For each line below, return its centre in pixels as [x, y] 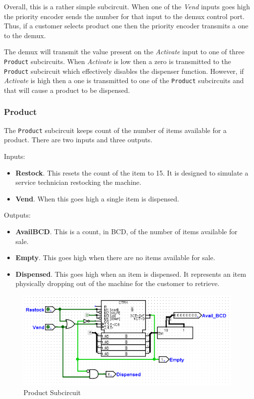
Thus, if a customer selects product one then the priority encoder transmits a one [126, 26]
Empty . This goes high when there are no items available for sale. [115, 257]
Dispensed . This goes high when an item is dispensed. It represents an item [131, 274]
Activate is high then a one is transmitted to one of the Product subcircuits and [124, 80]
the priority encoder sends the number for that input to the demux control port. [124, 16]
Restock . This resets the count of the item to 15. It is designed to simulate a [132, 172]
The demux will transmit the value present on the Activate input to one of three [124, 52]
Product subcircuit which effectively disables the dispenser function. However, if [124, 71]
